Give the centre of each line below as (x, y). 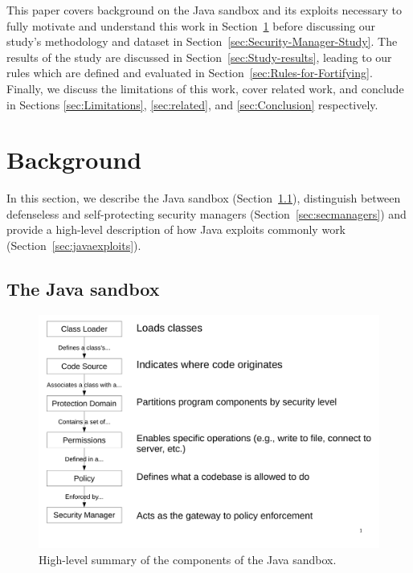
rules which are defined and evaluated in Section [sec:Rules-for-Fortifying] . (190, 73)
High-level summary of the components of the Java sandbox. (188, 559)
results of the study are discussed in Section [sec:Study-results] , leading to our (199, 57)
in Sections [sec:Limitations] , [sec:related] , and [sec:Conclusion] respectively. (192, 104)
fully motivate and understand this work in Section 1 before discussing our (191, 25)
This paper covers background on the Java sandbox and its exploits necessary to (204, 10)
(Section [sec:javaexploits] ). (74, 246)
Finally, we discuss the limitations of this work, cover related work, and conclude (205, 88)
